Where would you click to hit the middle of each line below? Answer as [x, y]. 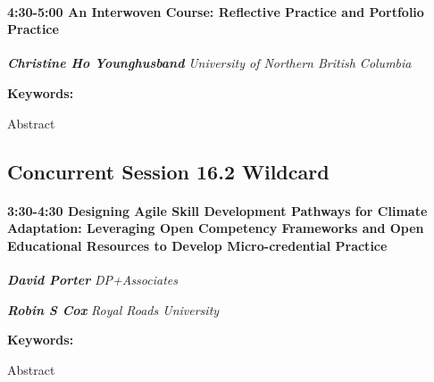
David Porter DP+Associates [92, 279]
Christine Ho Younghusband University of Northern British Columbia [209, 63]
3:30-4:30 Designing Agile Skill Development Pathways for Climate [217, 210]
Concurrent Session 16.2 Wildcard [168, 171]
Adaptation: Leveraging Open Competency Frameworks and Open [216, 228]
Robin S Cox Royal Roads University [113, 309]
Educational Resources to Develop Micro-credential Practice [197, 245]
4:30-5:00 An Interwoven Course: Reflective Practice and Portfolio [216, 11]
